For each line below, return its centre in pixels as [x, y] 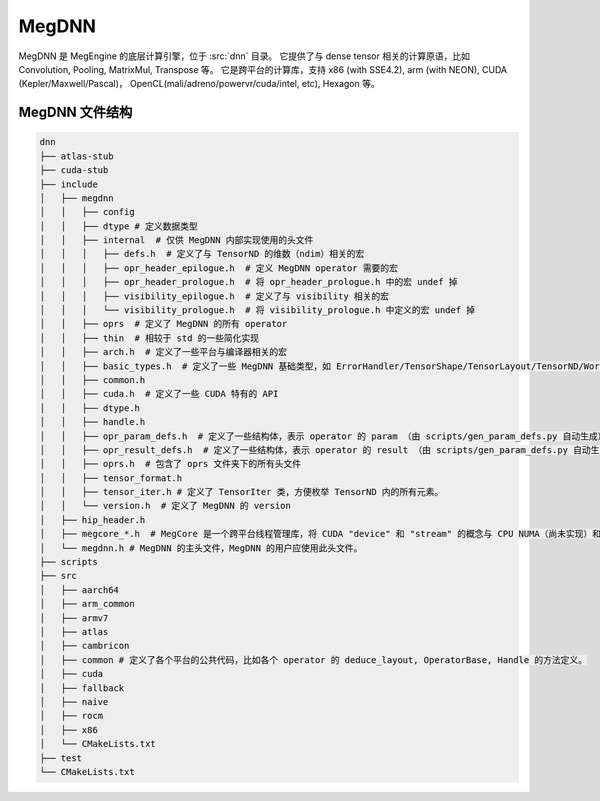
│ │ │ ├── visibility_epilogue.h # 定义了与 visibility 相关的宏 [214, 296]
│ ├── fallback [82, 688]
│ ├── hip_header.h [92, 519]
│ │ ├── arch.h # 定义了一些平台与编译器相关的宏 [163, 352]
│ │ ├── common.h [92, 379]
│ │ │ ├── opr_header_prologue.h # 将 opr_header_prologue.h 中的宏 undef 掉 [249, 282]
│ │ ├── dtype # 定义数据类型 [119, 226]
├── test [61, 758]
